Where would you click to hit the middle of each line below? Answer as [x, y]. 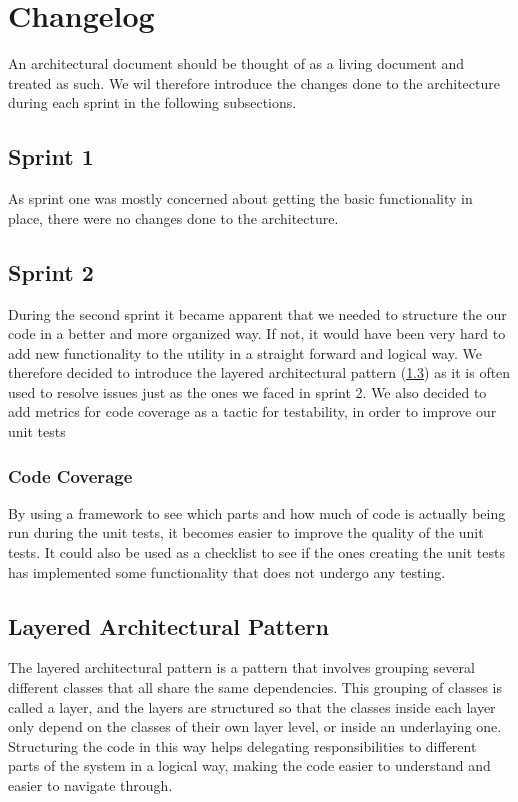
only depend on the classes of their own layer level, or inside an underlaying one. [255, 726]
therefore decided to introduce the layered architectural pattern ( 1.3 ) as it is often [259, 372]
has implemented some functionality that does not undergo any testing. [227, 571]
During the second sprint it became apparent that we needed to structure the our [257, 313]
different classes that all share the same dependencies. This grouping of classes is [255, 687]
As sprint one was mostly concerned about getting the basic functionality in [240, 198]
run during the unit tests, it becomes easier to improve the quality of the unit [246, 532]
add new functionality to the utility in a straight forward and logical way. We [245, 352]
